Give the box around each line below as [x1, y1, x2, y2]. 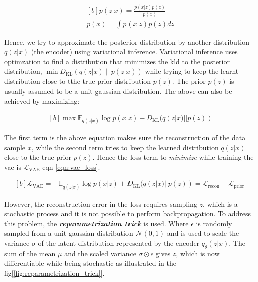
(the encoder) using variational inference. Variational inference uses [31, 46, 238, 57]
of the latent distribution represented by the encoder [38, 238, 200, 248]
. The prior [172, 76, 206, 86]
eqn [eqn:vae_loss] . [42, 161, 100, 172]
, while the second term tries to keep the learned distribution [31, 142, 219, 152]
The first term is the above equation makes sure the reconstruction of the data [4, 132, 246, 143]
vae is [4, 161, 21, 172]
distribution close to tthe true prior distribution [4, 76, 151, 86]
